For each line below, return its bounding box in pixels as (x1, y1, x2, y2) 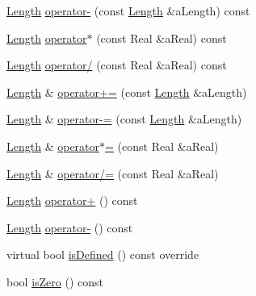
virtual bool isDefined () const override (6, 246, 199, 263)
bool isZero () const (6, 273, 103, 290)
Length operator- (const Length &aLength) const (6, 2, 250, 19)
